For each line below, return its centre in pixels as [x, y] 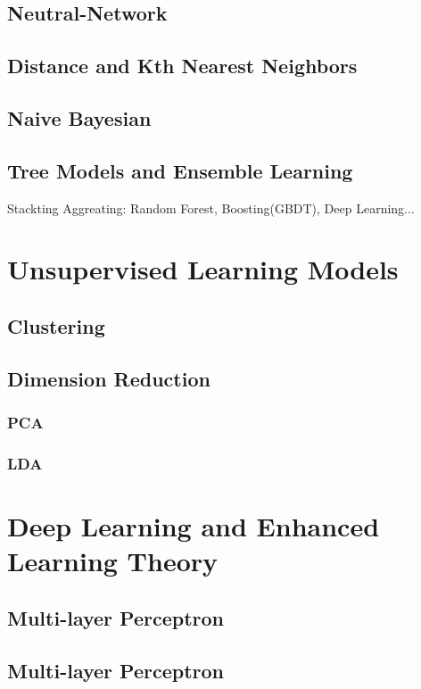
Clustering [56, 325]
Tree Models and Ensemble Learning [180, 170]
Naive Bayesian [79, 117]
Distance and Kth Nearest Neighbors [182, 66]
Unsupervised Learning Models [203, 269]
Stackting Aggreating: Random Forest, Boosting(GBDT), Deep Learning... [211, 208]
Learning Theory [113, 561]
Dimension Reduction [109, 378]
